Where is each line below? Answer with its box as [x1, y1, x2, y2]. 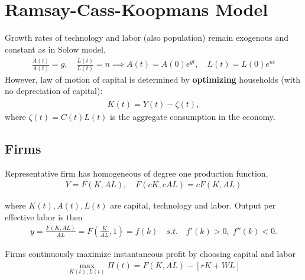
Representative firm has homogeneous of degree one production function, [5, 167, 268, 179]
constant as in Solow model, [5, 43, 106, 55]
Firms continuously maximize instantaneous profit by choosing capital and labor [5, 247, 296, 259]
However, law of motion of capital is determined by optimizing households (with [5, 73, 300, 85]
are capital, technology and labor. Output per [110, 199, 276, 211]
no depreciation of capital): [5, 84, 103, 97]
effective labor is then [5, 211, 83, 223]
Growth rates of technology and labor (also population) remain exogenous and [5, 31, 289, 44]
